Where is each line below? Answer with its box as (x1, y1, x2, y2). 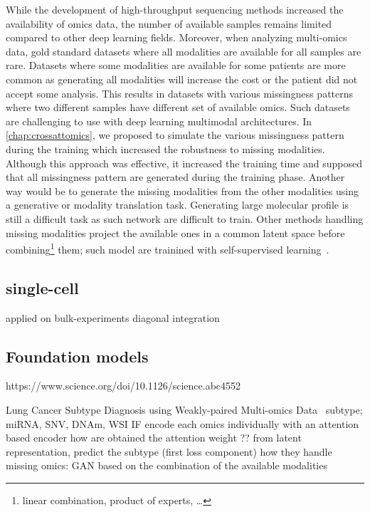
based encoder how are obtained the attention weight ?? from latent (6, 430, 302, 445)
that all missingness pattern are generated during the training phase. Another (6, 169, 345, 184)
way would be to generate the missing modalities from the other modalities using (6, 183, 359, 198)
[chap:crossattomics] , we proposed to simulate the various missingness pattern (6, 127, 344, 142)
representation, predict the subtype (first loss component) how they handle (6, 444, 332, 459)
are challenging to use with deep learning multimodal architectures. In (6, 113, 312, 128)
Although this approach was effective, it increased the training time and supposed (6, 155, 363, 170)
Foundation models (6, 345, 149, 367)
